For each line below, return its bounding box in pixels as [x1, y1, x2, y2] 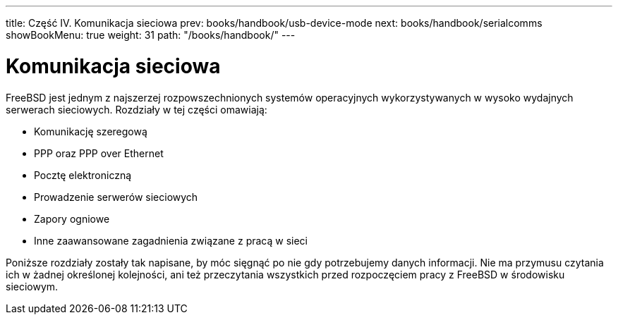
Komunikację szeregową [34, 125, 147, 137]
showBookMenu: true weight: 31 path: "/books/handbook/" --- [6, 29, 296, 41]
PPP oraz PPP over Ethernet [34, 147, 164, 159]
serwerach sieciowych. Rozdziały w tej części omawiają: [6, 103, 267, 116]
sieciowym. [6, 280, 59, 293]
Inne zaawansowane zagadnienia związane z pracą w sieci [34, 234, 308, 247]
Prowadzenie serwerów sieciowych [34, 190, 198, 203]
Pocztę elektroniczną [34, 168, 132, 181]
